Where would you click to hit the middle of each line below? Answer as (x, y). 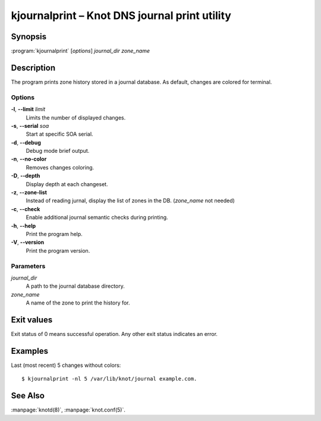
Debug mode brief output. (58, 151)
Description (33, 67)
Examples (30, 351)
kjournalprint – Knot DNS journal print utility (121, 15)
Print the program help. (54, 234)
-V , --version (28, 242)
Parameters (28, 266)
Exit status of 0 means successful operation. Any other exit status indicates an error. (114, 334)
